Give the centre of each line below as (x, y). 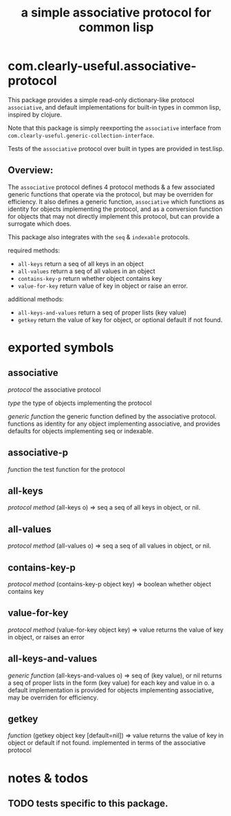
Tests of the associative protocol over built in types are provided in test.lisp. (116, 148)
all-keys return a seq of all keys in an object (80, 263)
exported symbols (61, 347)
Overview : (31, 170)
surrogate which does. (40, 223)
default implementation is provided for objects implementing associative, (111, 690)
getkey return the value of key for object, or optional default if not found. (120, 319)
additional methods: (36, 299)
